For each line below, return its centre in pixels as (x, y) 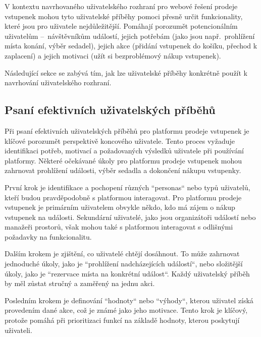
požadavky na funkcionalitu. (48, 236)
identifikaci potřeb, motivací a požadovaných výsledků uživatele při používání (124, 151)
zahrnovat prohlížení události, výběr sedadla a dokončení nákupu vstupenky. (123, 170)
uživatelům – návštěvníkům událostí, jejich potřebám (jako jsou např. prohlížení (130, 36)
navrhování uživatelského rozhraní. (58, 82)
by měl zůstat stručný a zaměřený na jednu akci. (80, 283)
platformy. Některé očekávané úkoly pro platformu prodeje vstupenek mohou (123, 160)
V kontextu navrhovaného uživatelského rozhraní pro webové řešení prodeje (121, 6)
